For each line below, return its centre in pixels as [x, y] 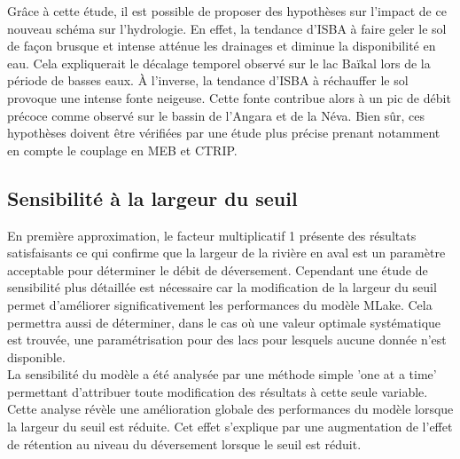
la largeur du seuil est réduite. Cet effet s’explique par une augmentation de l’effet [230, 427]
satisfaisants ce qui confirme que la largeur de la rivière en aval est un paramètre [226, 253]
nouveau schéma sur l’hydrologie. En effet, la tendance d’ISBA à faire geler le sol [227, 28]
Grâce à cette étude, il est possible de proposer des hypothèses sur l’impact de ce [227, 11]
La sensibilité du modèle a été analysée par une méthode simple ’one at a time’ [222, 374]
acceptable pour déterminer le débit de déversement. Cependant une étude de [218, 269]
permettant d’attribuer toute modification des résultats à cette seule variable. [218, 391]
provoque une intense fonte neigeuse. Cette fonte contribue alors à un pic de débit [229, 97]
